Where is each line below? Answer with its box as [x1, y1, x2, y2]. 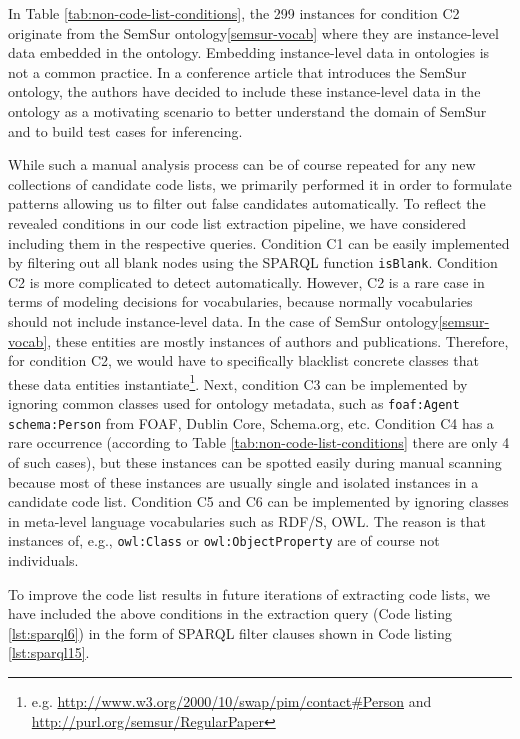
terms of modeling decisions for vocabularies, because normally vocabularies [8, 291, 473, 312]
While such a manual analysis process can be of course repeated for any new [8, 154, 476, 175]
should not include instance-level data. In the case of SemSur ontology [8, 310, 439, 331]
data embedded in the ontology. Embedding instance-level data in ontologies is [8, 42, 490, 63]
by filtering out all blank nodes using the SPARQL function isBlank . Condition [8, 252, 498, 273]
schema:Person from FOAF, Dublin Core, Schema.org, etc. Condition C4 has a [8, 412, 494, 433]
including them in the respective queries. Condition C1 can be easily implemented [8, 232, 510, 253]
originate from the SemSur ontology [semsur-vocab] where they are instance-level [8, 22, 499, 43]
